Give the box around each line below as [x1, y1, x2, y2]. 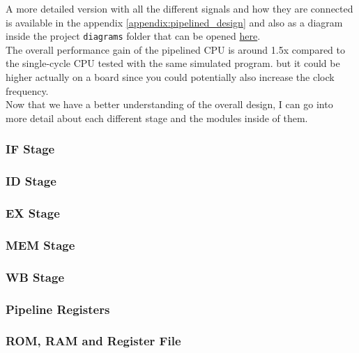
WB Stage [6, 268, 65, 285]
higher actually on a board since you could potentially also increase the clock [6, 70, 335, 84]
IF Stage [6, 140, 55, 158]
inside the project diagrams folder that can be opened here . [6, 29, 261, 43]
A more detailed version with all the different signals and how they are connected [6, 1, 353, 15]
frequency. [6, 83, 49, 98]
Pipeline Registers [6, 300, 110, 317]
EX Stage [6, 204, 60, 222]
